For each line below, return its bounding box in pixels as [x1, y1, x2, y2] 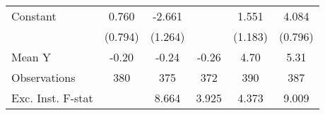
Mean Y [11, 49, 52, 65]
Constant [11, 8, 57, 24]
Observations [11, 69, 76, 85]
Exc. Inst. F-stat [11, 90, 93, 106]
